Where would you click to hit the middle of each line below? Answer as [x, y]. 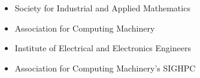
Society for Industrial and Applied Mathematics [102, 8]
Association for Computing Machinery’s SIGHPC [105, 68]
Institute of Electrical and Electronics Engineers [103, 48]
